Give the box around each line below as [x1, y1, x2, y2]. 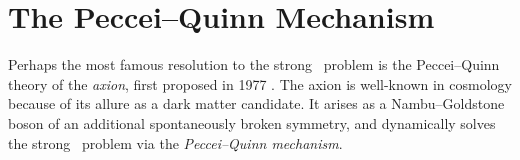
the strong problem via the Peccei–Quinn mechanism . [8, 132, 343, 153]
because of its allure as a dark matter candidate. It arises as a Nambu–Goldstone [8, 93, 505, 114]
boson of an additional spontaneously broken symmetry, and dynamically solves [8, 112, 496, 133]
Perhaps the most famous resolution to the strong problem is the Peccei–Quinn [8, 54, 500, 75]
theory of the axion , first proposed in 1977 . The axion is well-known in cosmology [8, 73, 512, 94]
